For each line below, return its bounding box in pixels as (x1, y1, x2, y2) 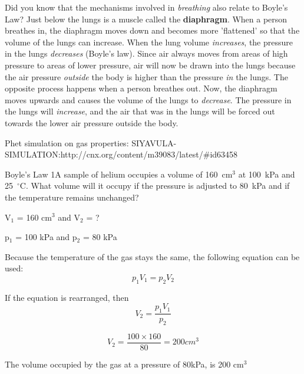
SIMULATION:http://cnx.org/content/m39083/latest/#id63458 (5, 148, 238, 160)
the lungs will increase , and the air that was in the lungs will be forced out (5, 105, 275, 117)
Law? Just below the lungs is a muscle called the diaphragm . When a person (5, 12, 288, 25)
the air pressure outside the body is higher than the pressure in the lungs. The (5, 70, 288, 83)
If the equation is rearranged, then (5, 291, 129, 303)
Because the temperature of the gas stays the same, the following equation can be (5, 250, 300, 263)
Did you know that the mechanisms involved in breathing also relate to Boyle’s (5, 1, 288, 13)
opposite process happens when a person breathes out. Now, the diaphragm (5, 82, 277, 94)
